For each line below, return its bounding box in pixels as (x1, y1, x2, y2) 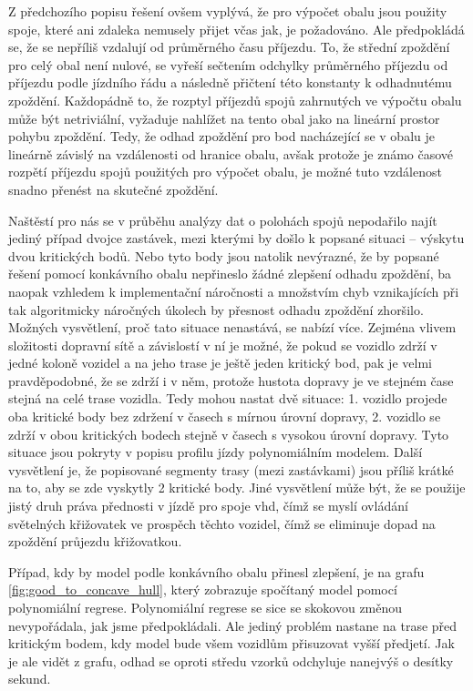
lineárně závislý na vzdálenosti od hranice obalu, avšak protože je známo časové (8, 144, 454, 163)
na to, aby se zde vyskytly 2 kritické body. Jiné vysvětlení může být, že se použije (8, 478, 466, 497)
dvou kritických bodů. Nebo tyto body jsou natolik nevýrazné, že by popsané (8, 246, 439, 265)
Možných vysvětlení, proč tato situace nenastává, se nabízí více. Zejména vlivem (8, 318, 457, 337)
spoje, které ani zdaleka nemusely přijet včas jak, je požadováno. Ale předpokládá (8, 19, 465, 38)
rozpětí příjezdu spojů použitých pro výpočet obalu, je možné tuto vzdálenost (8, 162, 442, 181)
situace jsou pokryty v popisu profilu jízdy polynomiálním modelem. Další (8, 442, 423, 462)
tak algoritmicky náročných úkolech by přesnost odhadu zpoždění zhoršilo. (8, 300, 424, 319)
